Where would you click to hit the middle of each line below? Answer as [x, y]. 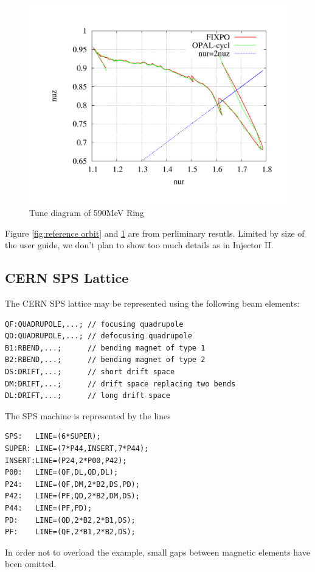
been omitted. [31, 564]
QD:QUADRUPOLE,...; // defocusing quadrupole [99, 336]
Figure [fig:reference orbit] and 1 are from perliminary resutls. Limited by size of [155, 233]
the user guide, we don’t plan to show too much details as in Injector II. [139, 245]
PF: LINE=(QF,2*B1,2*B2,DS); [70, 532]
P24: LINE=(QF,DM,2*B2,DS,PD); [72, 484]
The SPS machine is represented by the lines [88, 415]
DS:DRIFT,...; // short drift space [90, 372]
